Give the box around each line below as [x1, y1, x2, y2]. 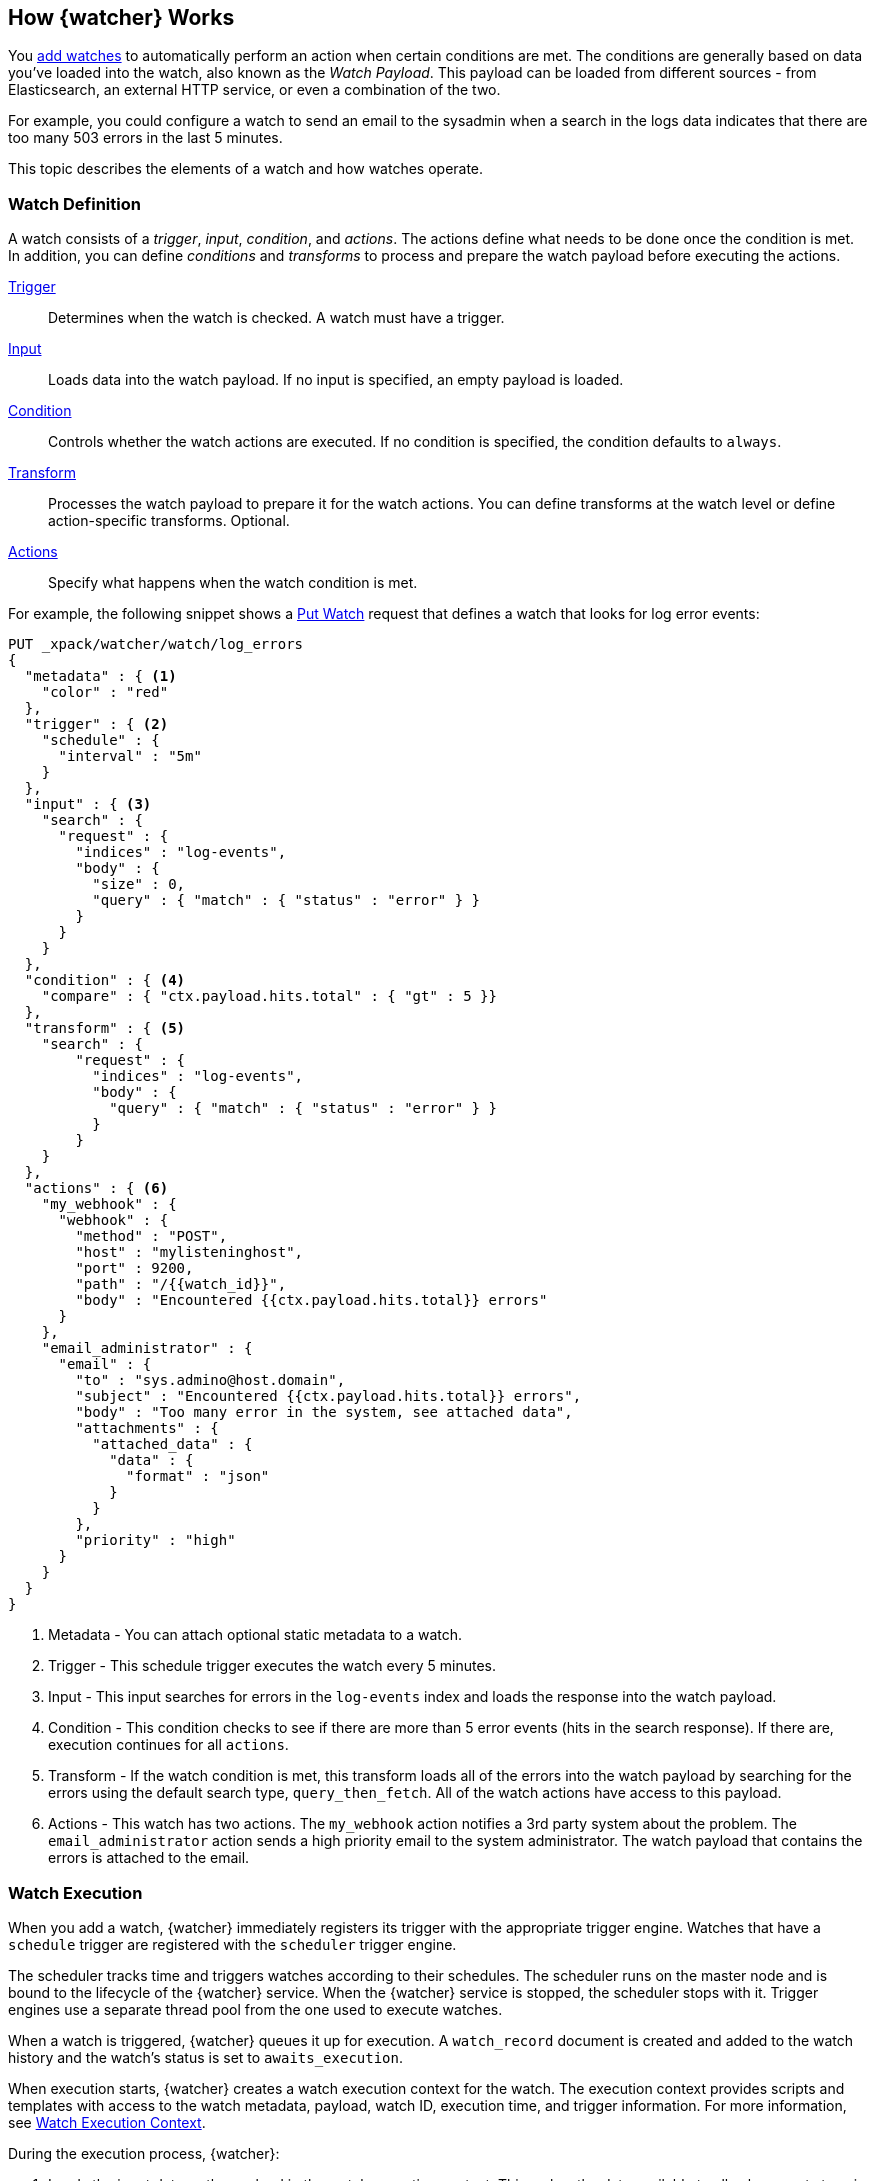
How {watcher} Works [8, 5, 235, 30]
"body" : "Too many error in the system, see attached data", [75, 1404, 573, 1421]
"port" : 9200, [75, 1260, 194, 1277]
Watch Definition [8, 193, 141, 214]
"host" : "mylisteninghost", [75, 1244, 304, 1261]
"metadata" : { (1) [24, 668, 177, 685]
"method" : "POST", [75, 1228, 228, 1245]
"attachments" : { [75, 1420, 219, 1437]
